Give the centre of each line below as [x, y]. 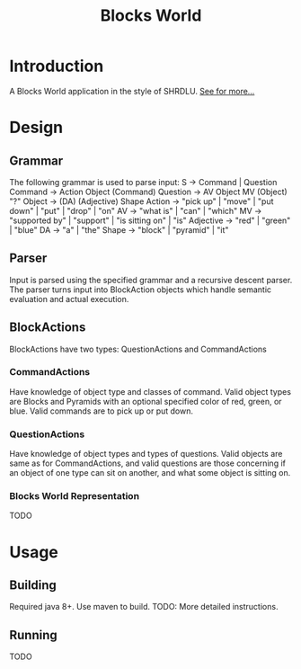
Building [33, 585]
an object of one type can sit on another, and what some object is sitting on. [150, 473]
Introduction [57, 66]
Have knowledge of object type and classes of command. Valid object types [150, 391]
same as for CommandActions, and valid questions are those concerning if [147, 463]
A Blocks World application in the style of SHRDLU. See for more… [132, 91]
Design [36, 128]
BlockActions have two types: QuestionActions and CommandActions [138, 349]
